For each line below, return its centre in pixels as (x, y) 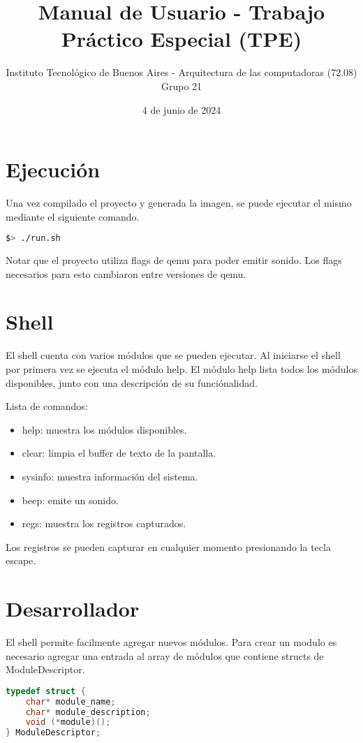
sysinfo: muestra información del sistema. (110, 476)
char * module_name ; (71, 701)
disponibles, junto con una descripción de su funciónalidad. (132, 382)
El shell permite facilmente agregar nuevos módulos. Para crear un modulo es (171, 642)
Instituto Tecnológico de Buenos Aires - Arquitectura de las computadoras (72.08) (181, 72)
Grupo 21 (181, 86)
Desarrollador (73, 609)
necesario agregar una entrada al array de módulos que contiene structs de (165, 655)
